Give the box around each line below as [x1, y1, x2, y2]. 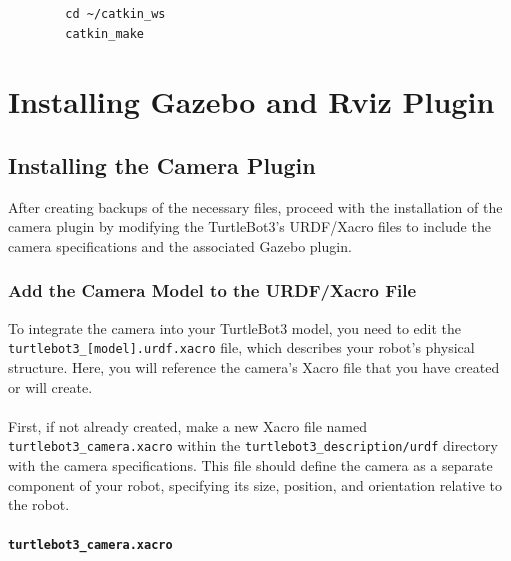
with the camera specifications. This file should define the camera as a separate [8, 455, 493, 476]
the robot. [8, 494, 70, 515]
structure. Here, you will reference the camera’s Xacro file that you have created [8, 357, 500, 378]
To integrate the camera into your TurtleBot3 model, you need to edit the [8, 317, 461, 338]
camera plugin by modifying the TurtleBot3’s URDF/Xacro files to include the [8, 216, 491, 237]
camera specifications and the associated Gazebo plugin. [8, 235, 352, 256]
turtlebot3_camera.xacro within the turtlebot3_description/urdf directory [8, 435, 498, 456]
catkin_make [65, 26, 145, 41]
